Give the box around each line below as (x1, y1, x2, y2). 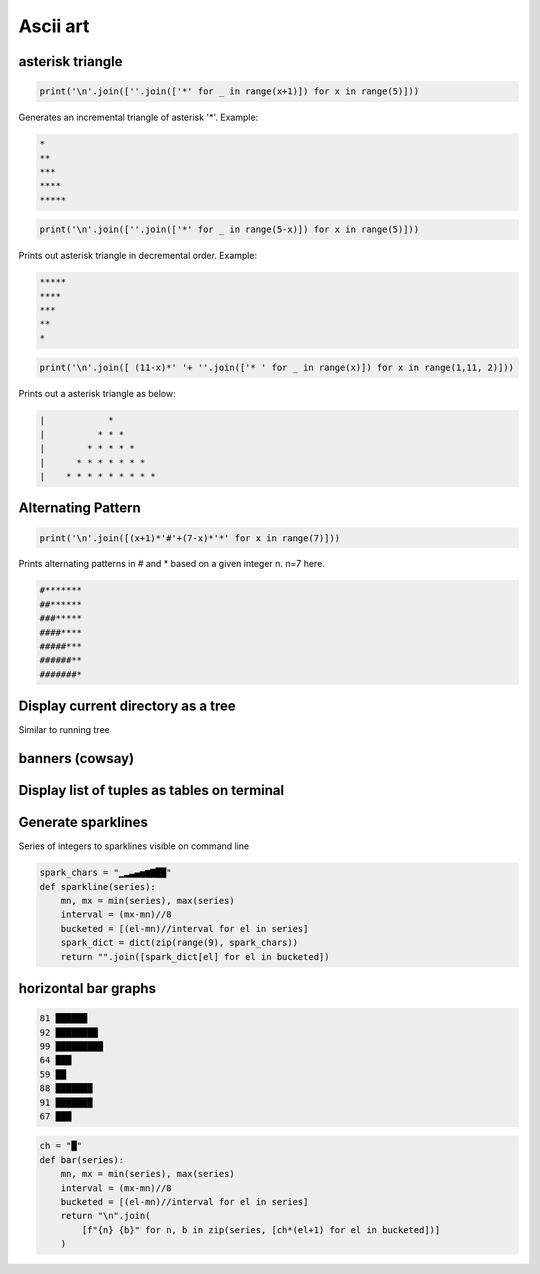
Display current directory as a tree (18, 698, 236, 715)
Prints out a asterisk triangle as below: (18, 388, 176, 400)
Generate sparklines (18, 814, 149, 831)
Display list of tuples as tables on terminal (18, 782, 285, 799)
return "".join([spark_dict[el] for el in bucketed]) (60, 951, 330, 962)
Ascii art (18, 15, 90, 37)
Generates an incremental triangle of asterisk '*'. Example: (18, 111, 259, 124)
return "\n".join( (60, 1210, 151, 1222)
